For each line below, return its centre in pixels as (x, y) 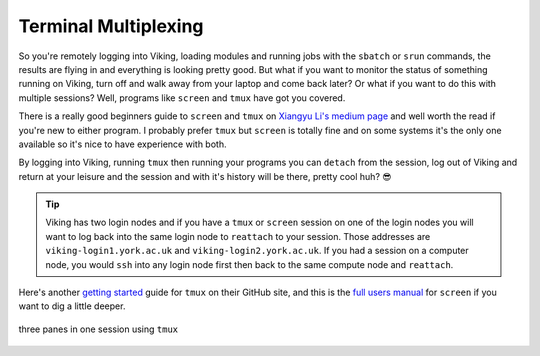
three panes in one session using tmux (98, 329)
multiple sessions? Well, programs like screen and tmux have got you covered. (182, 97)
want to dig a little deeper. (72, 306)
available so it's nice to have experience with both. (122, 144)
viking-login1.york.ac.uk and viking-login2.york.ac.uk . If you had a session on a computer (257, 251)
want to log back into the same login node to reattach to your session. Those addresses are (238, 236)
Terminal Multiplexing (111, 26)
